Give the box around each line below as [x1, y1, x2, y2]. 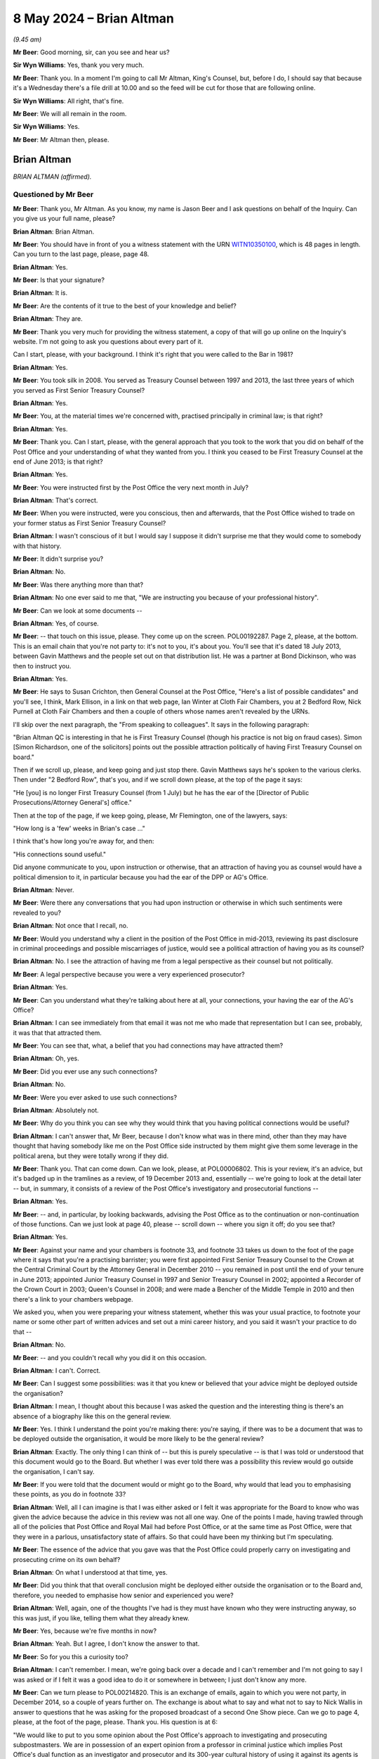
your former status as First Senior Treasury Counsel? [13, 519, 166, 527]
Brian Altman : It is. [13, 288, 68, 297]
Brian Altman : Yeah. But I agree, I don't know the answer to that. [13, 1639, 200, 1648]
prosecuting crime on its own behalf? [13, 1555, 121, 1563]
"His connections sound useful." [13, 850, 107, 858]
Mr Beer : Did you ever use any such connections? [13, 1067, 158, 1076]
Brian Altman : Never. [13, 885, 74, 894]
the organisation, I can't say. [13, 1467, 95, 1475]
